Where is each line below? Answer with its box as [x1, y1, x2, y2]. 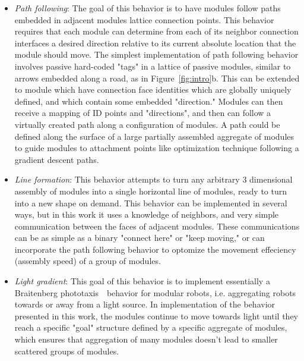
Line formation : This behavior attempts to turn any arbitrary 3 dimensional [14, 173, 293, 186]
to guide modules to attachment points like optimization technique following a [14, 142, 299, 154]
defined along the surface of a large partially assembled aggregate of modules [14, 130, 294, 142]
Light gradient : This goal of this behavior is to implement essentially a [14, 275, 270, 287]
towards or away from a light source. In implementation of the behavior [14, 298, 275, 310]
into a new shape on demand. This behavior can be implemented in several [14, 196, 287, 209]
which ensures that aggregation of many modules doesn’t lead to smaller [14, 333, 278, 346]
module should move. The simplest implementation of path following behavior [14, 48, 299, 61]
